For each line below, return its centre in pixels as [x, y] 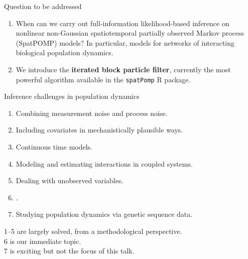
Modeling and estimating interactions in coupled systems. [104, 163]
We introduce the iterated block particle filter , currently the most [123, 69]
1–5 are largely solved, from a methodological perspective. [93, 231]
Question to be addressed [43, 6]
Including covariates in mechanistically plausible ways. [99, 130]
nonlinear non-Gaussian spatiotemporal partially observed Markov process [130, 33]
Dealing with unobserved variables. [70, 180]
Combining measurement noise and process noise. [92, 113]
